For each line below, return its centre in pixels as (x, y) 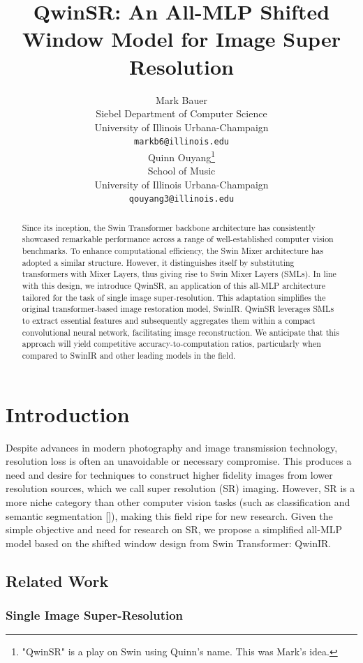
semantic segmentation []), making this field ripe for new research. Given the (169, 515)
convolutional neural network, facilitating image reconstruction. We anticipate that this (180, 332)
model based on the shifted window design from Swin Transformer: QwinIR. (169, 543)
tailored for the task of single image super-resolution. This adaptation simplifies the (174, 297)
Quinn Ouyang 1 (181, 156)
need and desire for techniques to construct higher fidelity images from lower (169, 474)
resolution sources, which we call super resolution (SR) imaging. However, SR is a (180, 488)
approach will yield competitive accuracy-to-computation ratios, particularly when (171, 344)
